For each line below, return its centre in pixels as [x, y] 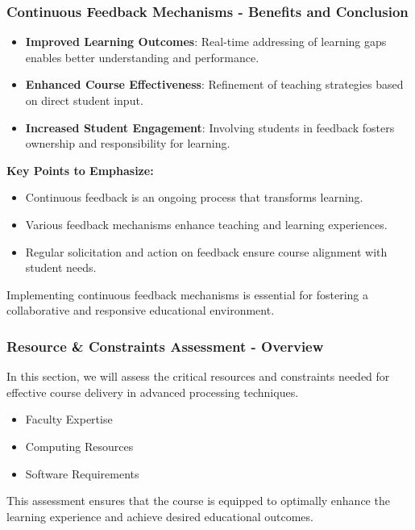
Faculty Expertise [69, 419]
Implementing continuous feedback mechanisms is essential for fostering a [187, 294]
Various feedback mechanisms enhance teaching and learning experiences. [206, 224]
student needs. [61, 267]
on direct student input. [84, 100]
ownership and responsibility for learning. [128, 143]
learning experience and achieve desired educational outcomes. [160, 516]
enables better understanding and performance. [142, 57]
